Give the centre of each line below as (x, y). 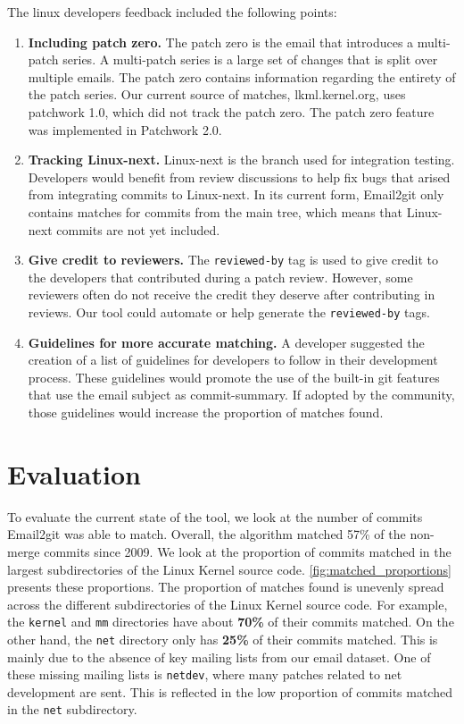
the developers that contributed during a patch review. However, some (220, 277)
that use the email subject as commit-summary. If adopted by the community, (241, 395)
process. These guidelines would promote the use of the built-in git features (234, 377)
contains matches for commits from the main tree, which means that (215, 211)
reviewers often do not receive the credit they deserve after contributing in (232, 295)
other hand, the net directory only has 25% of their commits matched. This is (223, 639)
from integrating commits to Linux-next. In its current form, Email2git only (236, 194)
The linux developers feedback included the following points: (172, 12)
